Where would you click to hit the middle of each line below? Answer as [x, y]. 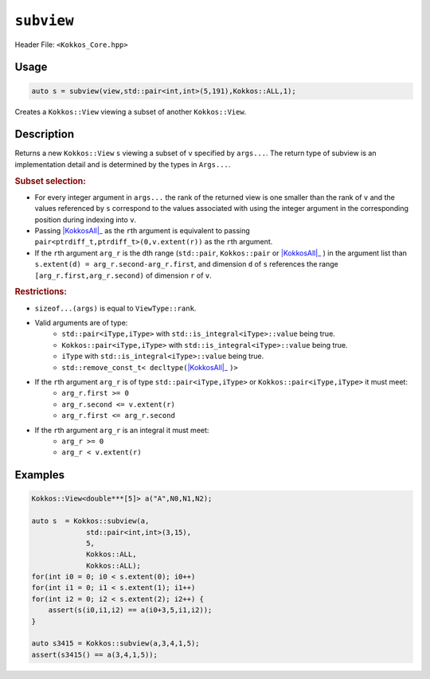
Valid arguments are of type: [81, 323]
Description [45, 134]
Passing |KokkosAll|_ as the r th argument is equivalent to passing [142, 231]
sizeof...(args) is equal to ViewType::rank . [115, 308]
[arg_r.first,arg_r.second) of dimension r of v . [123, 275]
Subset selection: [51, 181]
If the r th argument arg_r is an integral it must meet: [122, 430]
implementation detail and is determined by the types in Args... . [123, 164]
